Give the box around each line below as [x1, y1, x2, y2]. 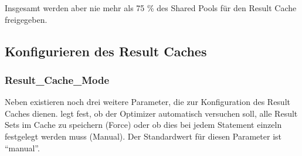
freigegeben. [5, 13, 47, 25]
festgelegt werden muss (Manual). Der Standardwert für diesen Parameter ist [5, 130, 281, 142]
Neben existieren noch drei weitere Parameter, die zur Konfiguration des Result [5, 96, 290, 108]
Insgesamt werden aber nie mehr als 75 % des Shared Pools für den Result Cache [5, 2, 297, 13]
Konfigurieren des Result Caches [5, 42, 207, 60]
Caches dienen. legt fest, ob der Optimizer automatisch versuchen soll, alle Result [5, 107, 298, 119]
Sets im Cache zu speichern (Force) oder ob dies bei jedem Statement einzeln [5, 118, 282, 131]
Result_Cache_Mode [5, 72, 110, 87]
